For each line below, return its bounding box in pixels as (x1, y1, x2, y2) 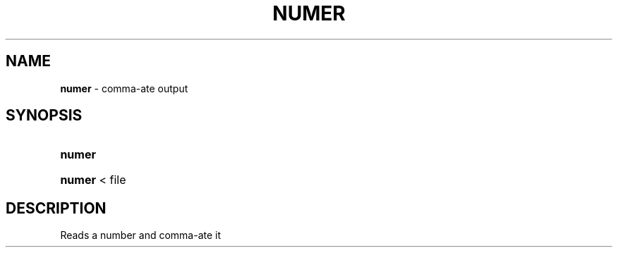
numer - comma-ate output (60, 82, 188, 94)
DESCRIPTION (6, 199, 107, 217)
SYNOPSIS (6, 106, 83, 125)
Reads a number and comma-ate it (60, 229, 222, 242)
